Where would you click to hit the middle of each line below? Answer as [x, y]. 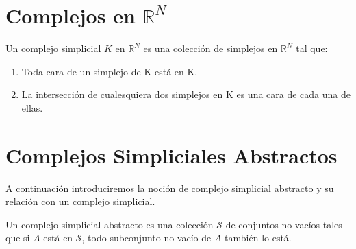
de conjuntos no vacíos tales [284, 224]
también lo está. [258, 238]
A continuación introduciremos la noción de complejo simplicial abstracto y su [170, 188]
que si [18, 238]
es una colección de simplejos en [211, 48]
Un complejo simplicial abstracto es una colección [110, 224]
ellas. [32, 107]
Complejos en [71, 15]
